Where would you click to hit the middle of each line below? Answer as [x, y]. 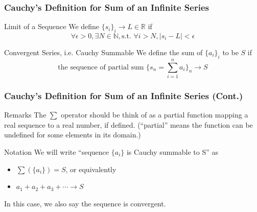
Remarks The [25, 115]
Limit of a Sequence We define [52, 26]
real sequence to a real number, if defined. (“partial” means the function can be [128, 124]
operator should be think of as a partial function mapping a [155, 115]
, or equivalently [91, 169]
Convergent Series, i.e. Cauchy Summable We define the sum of [103, 52]
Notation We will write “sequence [57, 151]
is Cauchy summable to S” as [172, 151]
